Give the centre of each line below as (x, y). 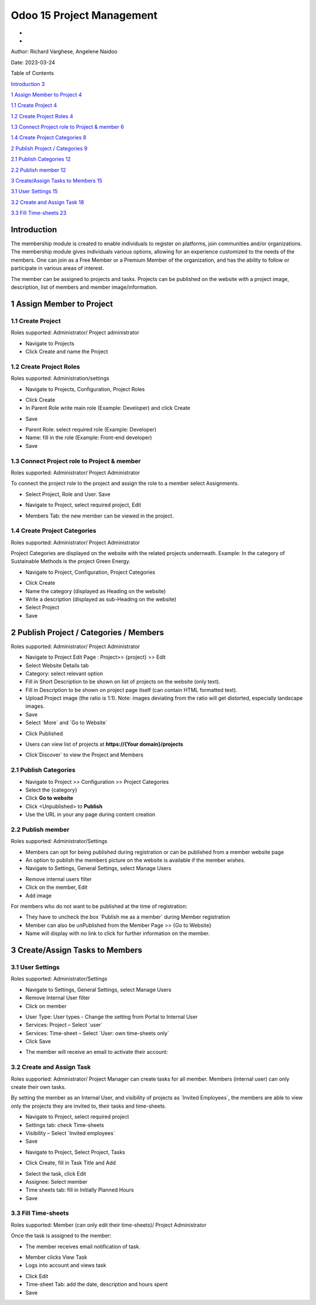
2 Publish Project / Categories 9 (49, 148)
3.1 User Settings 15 (34, 191)
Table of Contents (32, 73)
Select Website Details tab (57, 665)
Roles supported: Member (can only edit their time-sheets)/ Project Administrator (109, 1225)
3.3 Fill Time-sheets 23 (39, 213)
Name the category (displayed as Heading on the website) (96, 591)
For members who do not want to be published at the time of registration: (99, 906)
